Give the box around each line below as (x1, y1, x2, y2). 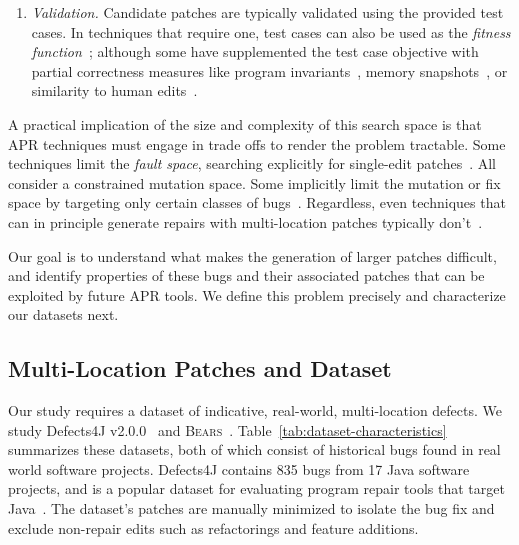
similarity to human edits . (31, 80, 198, 101)
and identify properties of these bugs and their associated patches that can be (8, 265, 485, 286)
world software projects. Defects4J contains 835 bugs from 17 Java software (8, 458, 470, 479)
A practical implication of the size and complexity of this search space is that (8, 113, 482, 134)
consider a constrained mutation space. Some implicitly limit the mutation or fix (8, 172, 501, 193)
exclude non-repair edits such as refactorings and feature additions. (8, 517, 419, 538)
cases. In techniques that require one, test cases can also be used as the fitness (31, 21, 511, 42)
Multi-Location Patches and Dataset (8, 353, 392, 384)
